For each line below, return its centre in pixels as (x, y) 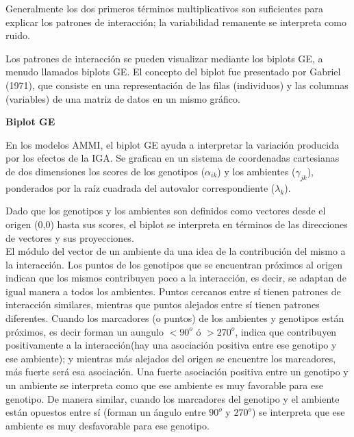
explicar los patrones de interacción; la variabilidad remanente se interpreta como (176, 22)
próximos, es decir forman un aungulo (85, 331)
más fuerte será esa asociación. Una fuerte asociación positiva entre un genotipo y (177, 372)
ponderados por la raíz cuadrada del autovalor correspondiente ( (140, 187)
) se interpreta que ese (298, 412)
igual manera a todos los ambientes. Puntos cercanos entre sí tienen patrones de (173, 291)
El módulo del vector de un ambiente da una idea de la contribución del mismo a (176, 251)
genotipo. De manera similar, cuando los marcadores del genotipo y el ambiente (173, 398)
